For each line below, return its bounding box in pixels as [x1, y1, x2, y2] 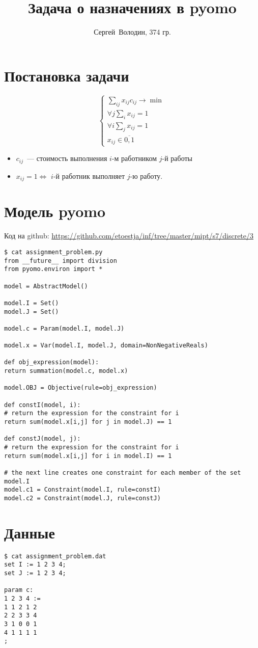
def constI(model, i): [4, 401, 81, 409]
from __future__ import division [4, 257, 117, 264]
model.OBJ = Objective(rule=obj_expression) [4, 384, 157, 392]
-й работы [162, 153, 192, 164]
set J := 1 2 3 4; [4, 570, 66, 577]
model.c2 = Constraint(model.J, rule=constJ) [4, 494, 161, 502]
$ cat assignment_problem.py [4, 248, 103, 256]
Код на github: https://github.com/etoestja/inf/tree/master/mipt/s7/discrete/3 [4, 230, 254, 241]
